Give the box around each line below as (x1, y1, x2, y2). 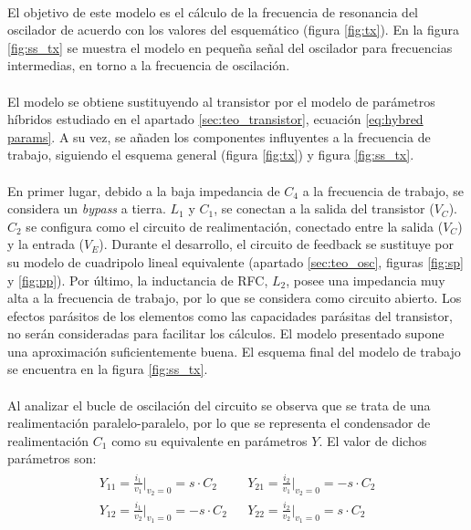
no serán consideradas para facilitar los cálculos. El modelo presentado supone (7, 324, 445, 343)
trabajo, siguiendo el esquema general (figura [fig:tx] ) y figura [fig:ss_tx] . (7, 145, 414, 164)
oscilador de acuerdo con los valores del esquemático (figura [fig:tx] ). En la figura (7, 20, 460, 39)
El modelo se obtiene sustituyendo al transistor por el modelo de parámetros (7, 91, 435, 110)
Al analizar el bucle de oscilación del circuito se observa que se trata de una (7, 395, 431, 414)
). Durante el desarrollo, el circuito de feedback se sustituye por (99, 234, 455, 254)
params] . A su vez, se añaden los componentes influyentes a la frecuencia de (7, 127, 431, 146)
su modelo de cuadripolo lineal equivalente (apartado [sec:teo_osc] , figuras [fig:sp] (7, 252, 464, 271)
